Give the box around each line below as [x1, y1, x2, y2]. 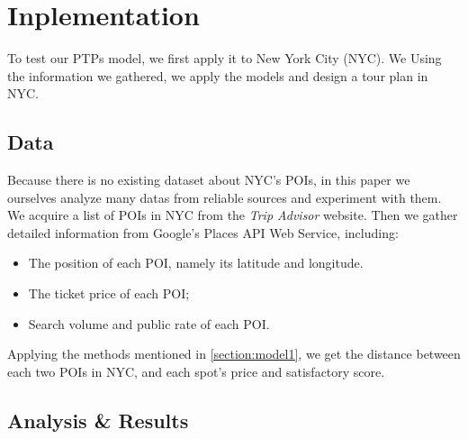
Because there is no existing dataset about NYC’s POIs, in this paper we [7, 170, 410, 189]
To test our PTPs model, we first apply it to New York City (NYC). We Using [7, 49, 442, 68]
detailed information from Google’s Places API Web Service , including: [7, 223, 399, 242]
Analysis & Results [7, 406, 189, 434]
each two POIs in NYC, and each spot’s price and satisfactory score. [7, 361, 385, 380]
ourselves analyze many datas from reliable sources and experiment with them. [7, 187, 442, 206]
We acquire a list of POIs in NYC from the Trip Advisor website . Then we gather [7, 206, 458, 224]
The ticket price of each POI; [28, 284, 190, 303]
